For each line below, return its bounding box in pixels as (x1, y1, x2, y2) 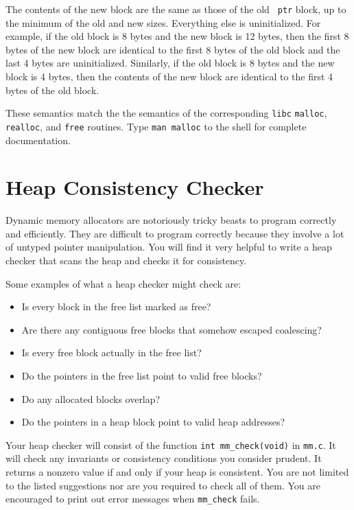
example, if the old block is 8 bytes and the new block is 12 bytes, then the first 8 (5, 29, 349, 43)
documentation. (5, 132, 71, 147)
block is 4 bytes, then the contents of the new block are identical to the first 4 (5, 69, 333, 84)
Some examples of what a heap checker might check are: (5, 276, 241, 290)
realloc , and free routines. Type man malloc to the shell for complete (5, 119, 307, 133)
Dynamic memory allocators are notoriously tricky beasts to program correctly (5, 213, 337, 227)
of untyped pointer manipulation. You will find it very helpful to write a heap (5, 240, 332, 254)
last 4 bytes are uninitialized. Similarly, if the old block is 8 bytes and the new (5, 56, 335, 70)
